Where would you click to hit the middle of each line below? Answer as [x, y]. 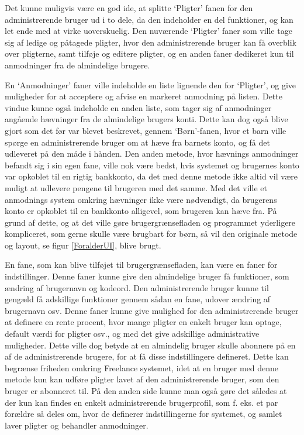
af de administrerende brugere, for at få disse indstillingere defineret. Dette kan [147, 356]
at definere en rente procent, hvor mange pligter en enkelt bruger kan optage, [143, 322]
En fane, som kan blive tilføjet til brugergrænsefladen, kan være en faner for [141, 265]
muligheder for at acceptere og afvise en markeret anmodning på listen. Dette [144, 96]
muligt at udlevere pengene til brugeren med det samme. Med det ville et [136, 187]
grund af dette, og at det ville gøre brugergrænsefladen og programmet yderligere [150, 222]
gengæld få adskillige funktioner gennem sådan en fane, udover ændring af [138, 299]
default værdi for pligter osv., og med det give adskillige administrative [132, 334]
